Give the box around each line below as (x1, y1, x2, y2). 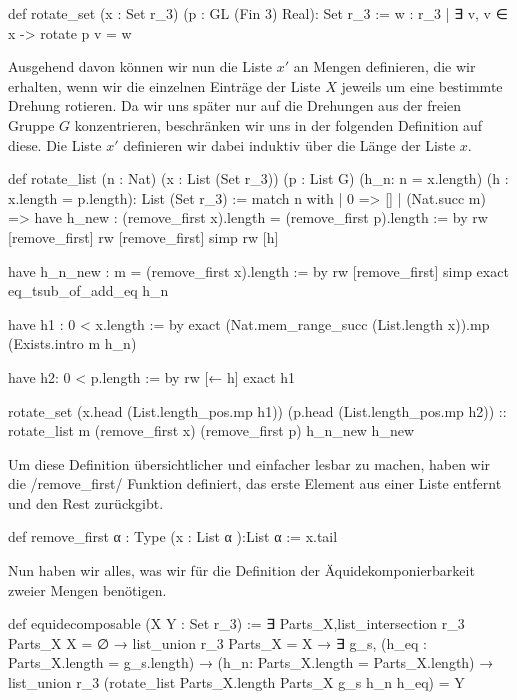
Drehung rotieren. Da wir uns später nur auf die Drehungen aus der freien (8, 95, 462, 116)
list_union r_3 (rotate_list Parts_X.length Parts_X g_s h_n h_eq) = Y (8, 672, 465, 693)
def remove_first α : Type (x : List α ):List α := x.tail (8, 526, 338, 547)
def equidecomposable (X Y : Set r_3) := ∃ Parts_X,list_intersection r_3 (8, 613, 465, 634)
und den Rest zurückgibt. (8, 492, 164, 513)
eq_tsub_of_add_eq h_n (8, 280, 169, 301)
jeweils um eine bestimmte (341, 75, 503, 96)
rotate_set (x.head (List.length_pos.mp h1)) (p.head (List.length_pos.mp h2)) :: (8, 400, 507, 421)
